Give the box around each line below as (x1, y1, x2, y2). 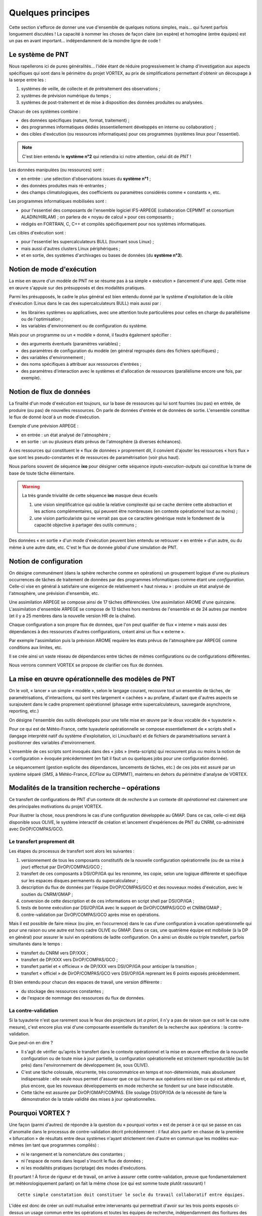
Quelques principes (9, 7, 90, 18)
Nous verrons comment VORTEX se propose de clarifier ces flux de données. (9, 662, 164, 668)
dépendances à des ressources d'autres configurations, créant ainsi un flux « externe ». (9, 628, 185, 634)
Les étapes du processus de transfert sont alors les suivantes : (9, 848, 135, 854)
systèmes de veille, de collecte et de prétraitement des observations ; (21, 86, 161, 92)
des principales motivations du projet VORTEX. (9, 803, 103, 809)
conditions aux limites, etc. (9, 644, 63, 650)
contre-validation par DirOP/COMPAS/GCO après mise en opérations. (21, 912, 160, 917)
